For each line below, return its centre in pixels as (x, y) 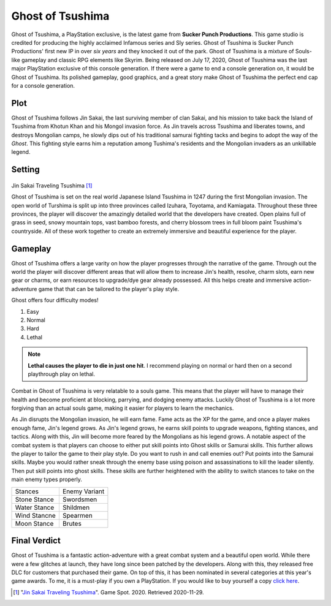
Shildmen (76, 507)
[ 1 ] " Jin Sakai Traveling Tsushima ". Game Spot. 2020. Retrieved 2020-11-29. (109, 592)
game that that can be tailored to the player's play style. (109, 289)
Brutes (72, 523)
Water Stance (35, 507)
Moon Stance (34, 523)
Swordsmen (80, 499)
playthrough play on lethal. (61, 374)
